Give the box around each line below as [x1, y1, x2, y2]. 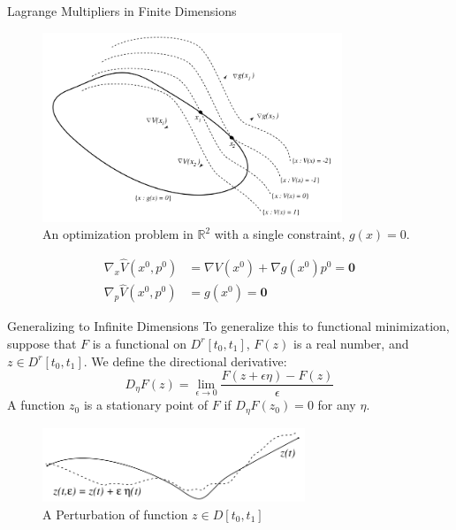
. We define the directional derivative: [83, 351, 287, 370]
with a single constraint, [214, 225, 346, 243]
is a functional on [92, 334, 186, 352]
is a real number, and [293, 334, 409, 352]
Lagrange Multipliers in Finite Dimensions [7, 2, 237, 19]
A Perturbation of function [42, 504, 188, 523]
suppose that [7, 334, 77, 352]
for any [317, 396, 356, 414]
